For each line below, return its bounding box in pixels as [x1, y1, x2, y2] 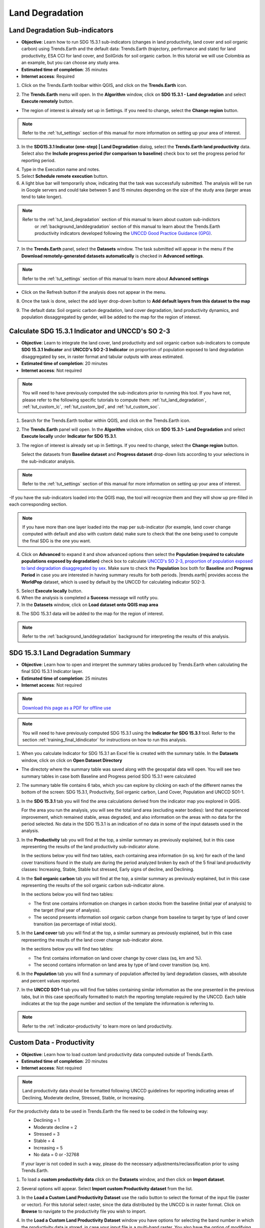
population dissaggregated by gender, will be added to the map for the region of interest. [21, 314, 201, 320]
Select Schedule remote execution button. [21, 173, 108, 179]
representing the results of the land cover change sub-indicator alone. [21, 937, 163, 943]
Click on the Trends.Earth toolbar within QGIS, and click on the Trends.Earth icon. [21, 83, 187, 88]
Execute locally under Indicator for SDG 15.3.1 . [21, 433, 117, 439]
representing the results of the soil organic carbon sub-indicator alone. [21, 882, 165, 889]
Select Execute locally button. [21, 588, 83, 594]
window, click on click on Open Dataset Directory [21, 757, 123, 763]
